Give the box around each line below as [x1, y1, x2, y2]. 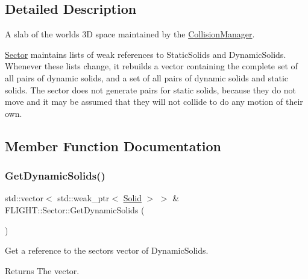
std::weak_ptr [57, 192, 110, 204]
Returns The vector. [5, 264, 80, 277]
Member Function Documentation [5, 136, 222, 155]
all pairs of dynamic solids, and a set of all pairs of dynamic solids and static [5, 71, 289, 84]
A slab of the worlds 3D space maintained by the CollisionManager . [5, 28, 255, 40]
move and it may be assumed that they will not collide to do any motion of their [5, 95, 303, 108]
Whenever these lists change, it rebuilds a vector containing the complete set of [5, 60, 298, 72]
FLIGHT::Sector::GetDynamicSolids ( [5, 203, 145, 216]
